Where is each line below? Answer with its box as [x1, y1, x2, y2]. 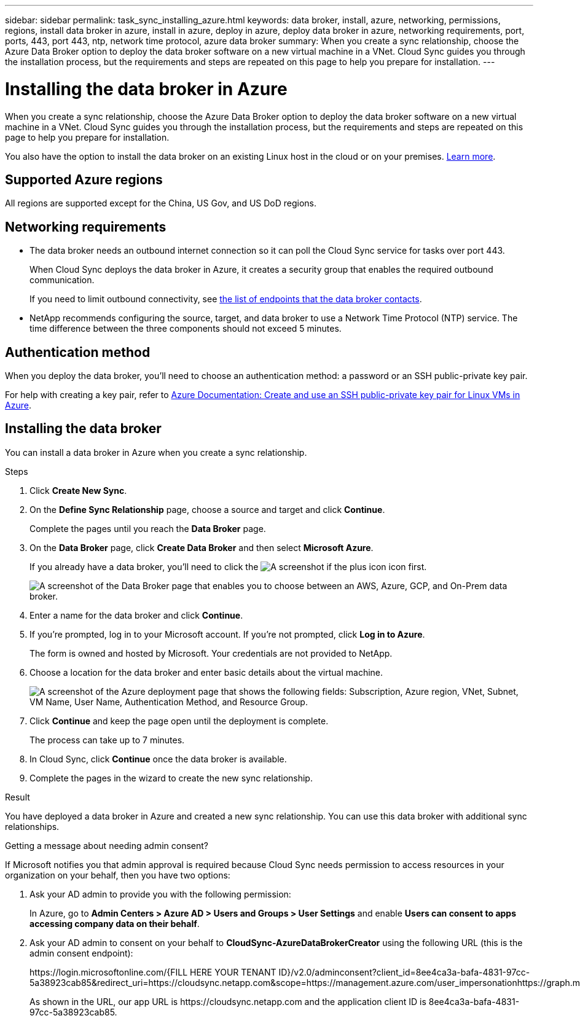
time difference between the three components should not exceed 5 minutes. [29, 323, 342, 334]
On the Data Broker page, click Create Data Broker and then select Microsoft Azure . [29, 542, 374, 553]
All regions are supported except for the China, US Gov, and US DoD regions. [5, 198, 317, 209]
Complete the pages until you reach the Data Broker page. [29, 523, 266, 534]
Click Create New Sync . [29, 485, 127, 496]
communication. [29, 275, 95, 286]
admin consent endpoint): [29, 947, 133, 958]
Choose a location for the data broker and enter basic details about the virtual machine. [29, 667, 383, 678]
